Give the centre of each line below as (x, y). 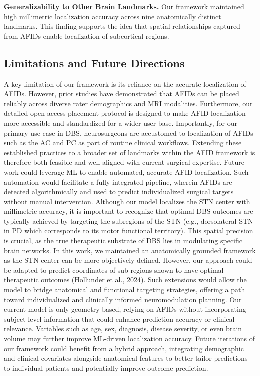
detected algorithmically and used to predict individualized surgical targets (119, 191)
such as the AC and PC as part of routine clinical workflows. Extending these (123, 143)
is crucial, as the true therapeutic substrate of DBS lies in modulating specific (123, 240)
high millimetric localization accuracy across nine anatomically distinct (113, 16)
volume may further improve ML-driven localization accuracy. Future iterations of (130, 338)
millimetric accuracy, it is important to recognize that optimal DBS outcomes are (129, 211)
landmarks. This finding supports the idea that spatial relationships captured (122, 26)
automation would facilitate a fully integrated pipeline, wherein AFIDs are (118, 182)
